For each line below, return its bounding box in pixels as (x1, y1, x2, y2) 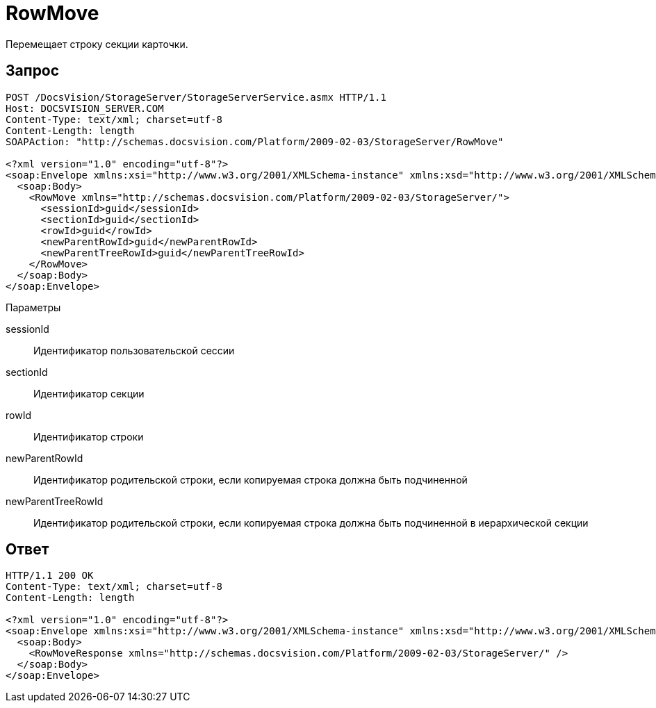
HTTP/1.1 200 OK (6, 570, 94, 582)
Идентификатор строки (33, 430, 144, 443)
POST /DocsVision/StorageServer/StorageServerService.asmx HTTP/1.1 (6, 91, 386, 103)
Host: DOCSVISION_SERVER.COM (6, 102, 164, 114)
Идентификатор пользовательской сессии (33, 344, 235, 356)
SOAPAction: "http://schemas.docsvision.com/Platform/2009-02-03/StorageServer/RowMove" (6, 135, 504, 147)
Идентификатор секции (33, 387, 145, 400)
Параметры (6, 301, 61, 313)
